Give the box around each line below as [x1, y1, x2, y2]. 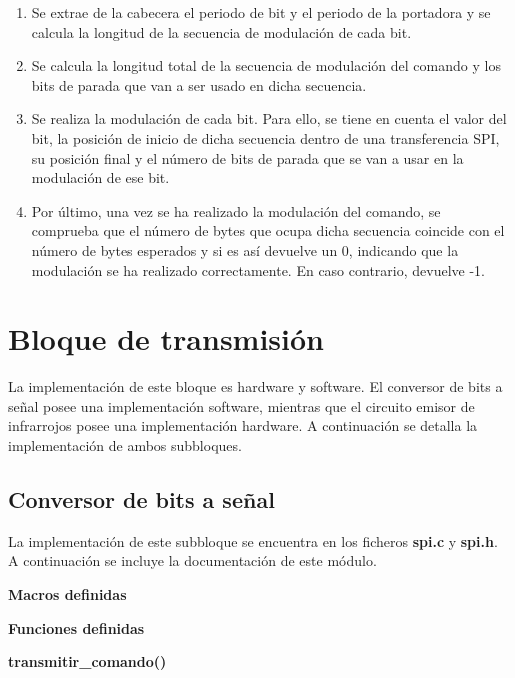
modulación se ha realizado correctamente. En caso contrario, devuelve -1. [31, 259, 485, 280]
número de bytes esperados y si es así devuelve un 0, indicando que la [31, 239, 459, 260]
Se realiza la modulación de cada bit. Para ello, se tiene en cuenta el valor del [31, 108, 507, 129]
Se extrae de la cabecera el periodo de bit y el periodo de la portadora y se [31, 2, 491, 22]
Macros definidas [8, 584, 127, 605]
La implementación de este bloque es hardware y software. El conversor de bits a [8, 376, 503, 397]
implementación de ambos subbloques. [8, 435, 242, 456]
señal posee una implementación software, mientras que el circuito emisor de [8, 395, 475, 416]
